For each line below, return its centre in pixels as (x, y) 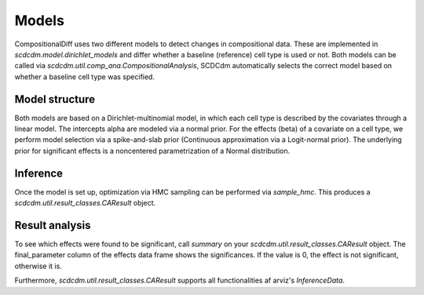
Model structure (55, 99)
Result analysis (53, 225)
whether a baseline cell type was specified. (84, 76)
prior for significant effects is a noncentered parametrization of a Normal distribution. (152, 151)
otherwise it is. (38, 266)
